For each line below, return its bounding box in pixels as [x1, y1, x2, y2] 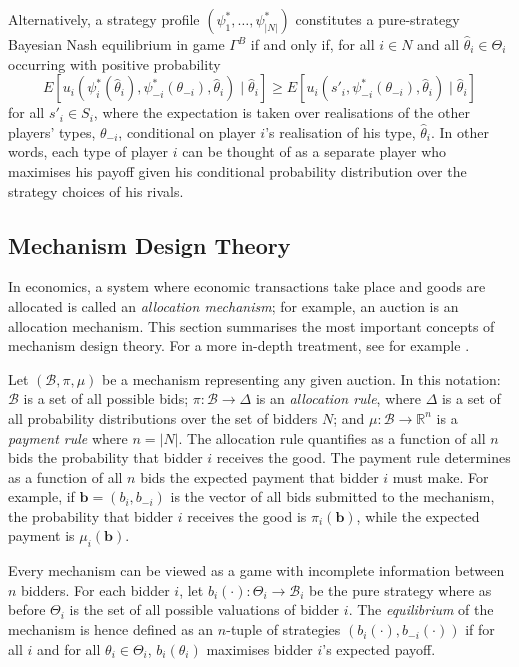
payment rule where [8, 427, 128, 448]
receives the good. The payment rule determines [216, 447, 511, 468]
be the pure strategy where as [309, 579, 492, 600]
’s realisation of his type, [265, 121, 416, 142]
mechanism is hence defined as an [8, 619, 214, 640]
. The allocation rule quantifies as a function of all [178, 427, 486, 448]
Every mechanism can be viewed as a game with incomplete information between [8, 560, 505, 581]
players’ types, [8, 121, 96, 142]
